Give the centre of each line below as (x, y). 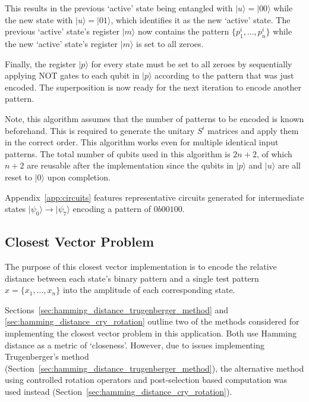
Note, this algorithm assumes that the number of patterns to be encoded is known (154, 118)
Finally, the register (40, 63)
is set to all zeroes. (170, 43)
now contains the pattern (183, 31)
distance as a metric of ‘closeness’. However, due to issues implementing (135, 345)
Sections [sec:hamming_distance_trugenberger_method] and (117, 309)
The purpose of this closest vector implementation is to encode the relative (141, 267)
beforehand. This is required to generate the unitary (100, 130)
